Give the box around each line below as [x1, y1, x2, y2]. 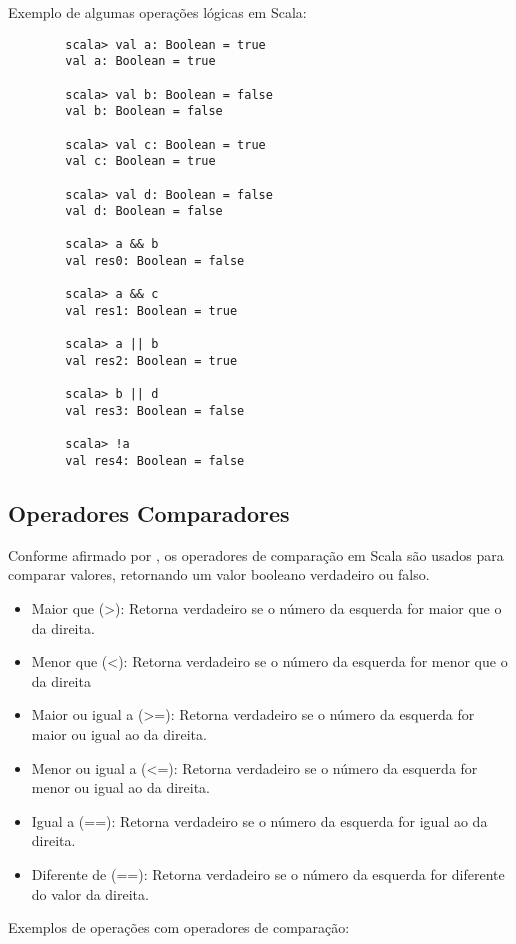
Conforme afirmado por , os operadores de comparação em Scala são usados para [8, 544, 504, 565]
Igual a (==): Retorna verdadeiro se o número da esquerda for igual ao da [31, 810, 488, 831]
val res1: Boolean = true [65, 304, 238, 319]
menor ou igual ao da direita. [31, 777, 211, 798]
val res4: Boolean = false [65, 454, 245, 468]
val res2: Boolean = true [65, 354, 238, 369]
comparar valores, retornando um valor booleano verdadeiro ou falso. [8, 564, 430, 585]
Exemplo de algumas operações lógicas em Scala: [8, 2, 307, 22]
